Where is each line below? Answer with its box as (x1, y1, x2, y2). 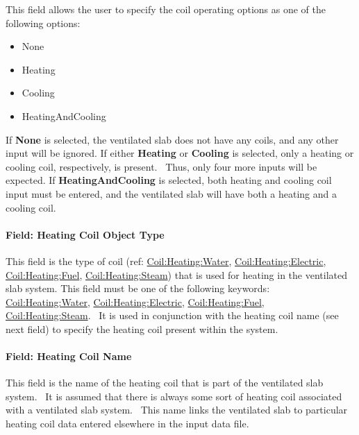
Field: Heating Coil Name (6, 349, 132, 364)
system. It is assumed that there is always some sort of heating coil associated (6, 389, 342, 403)
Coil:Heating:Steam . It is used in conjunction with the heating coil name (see (6, 308, 339, 323)
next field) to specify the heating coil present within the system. (6, 321, 278, 336)
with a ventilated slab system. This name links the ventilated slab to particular (6, 402, 348, 417)
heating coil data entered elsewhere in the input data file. (6, 416, 249, 431)
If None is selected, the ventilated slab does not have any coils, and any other (6, 132, 339, 146)
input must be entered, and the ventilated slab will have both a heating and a (6, 186, 337, 201)
